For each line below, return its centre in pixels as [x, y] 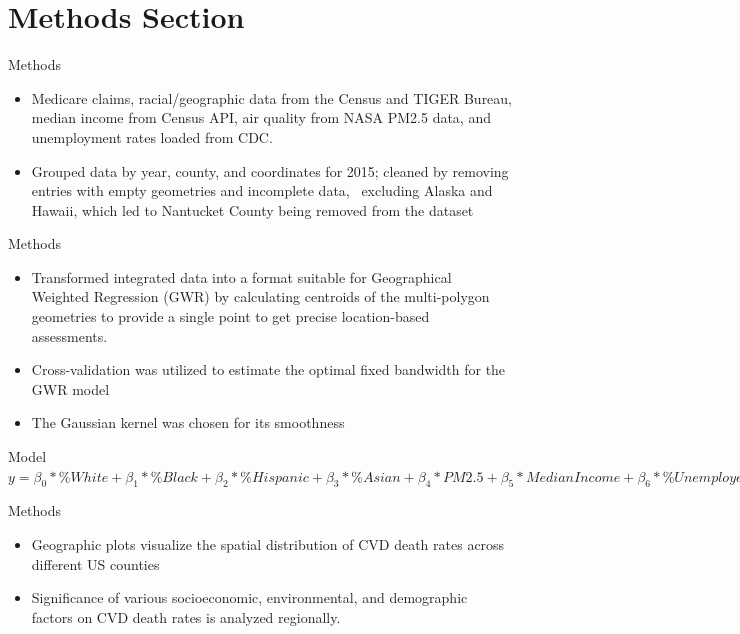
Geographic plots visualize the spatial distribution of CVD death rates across [268, 544]
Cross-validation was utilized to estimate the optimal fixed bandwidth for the [268, 369]
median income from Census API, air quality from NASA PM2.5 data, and [261, 117]
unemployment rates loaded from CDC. [152, 136]
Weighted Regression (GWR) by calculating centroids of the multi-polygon [260, 296]
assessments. [69, 335]
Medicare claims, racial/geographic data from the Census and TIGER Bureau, [272, 97]
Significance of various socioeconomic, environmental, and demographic [249, 597]
